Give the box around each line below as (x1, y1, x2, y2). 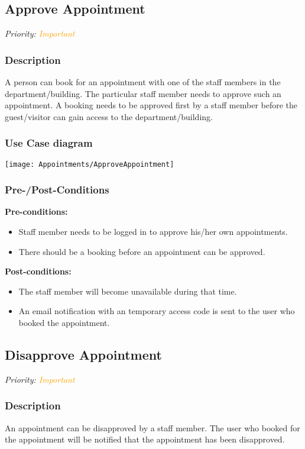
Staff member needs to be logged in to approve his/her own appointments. (18, 225, 288, 238)
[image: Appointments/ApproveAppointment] (5, 160, 174, 169)
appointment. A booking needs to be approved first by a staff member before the (5, 99, 298, 111)
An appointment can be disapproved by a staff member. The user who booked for (5, 421, 300, 434)
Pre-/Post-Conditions (5, 182, 109, 197)
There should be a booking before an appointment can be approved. (18, 245, 265, 257)
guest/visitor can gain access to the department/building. (5, 110, 213, 122)
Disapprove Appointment (5, 345, 162, 364)
